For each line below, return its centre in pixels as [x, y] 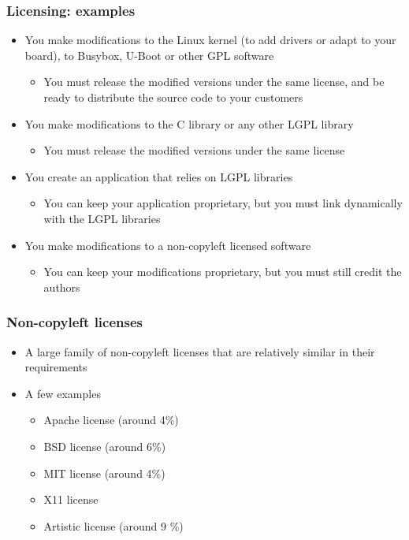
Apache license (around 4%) [111, 420]
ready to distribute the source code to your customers [173, 97]
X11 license [71, 499]
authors [62, 287]
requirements [56, 367]
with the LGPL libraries [102, 218]
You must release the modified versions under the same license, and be [214, 82]
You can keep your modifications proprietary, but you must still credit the [223, 272]
